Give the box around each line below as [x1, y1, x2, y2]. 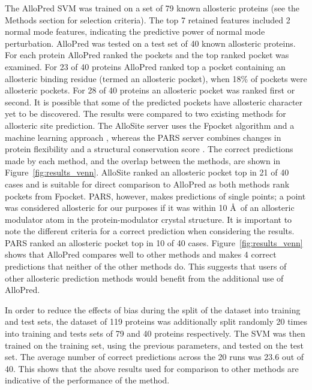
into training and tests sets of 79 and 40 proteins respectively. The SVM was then [5, 327, 305, 340]
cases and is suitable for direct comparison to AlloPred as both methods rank [5, 177, 290, 190]
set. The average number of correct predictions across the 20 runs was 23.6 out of [5, 350, 304, 363]
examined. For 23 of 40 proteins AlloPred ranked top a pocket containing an [5, 60, 286, 72]
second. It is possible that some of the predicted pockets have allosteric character [5, 95, 303, 108]
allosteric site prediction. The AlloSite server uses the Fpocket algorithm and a [5, 119, 295, 131]
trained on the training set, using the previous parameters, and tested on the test [5, 338, 304, 351]
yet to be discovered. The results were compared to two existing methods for [5, 107, 286, 120]
